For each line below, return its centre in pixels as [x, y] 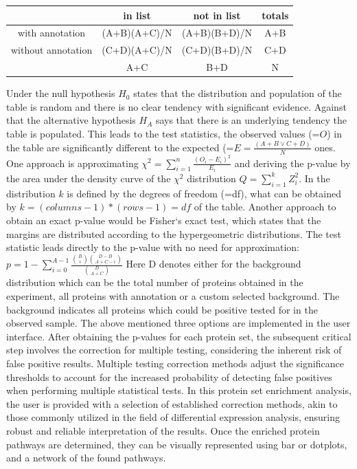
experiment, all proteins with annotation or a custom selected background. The [173, 295]
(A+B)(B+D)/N [217, 33]
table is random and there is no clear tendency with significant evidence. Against [176, 106]
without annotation [52, 50]
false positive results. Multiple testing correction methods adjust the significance [175, 363]
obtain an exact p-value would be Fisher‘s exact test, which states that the [164, 220]
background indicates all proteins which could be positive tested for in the [162, 309]
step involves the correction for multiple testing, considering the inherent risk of [174, 350]
